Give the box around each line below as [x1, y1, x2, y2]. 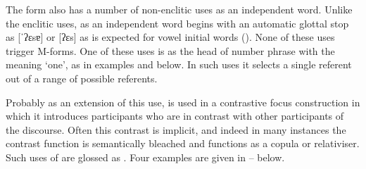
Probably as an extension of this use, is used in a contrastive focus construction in [6, 94, 360, 109]
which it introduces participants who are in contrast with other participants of [6, 108, 344, 123]
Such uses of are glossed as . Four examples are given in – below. [6, 149, 285, 164]
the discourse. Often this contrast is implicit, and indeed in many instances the [6, 122, 346, 137]
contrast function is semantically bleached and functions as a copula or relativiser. [6, 136, 360, 151]
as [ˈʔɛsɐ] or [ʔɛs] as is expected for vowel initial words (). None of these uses [6, 30, 335, 44]
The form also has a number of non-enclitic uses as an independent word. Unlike [6, 2, 353, 16]
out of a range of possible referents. [6, 70, 158, 85]
